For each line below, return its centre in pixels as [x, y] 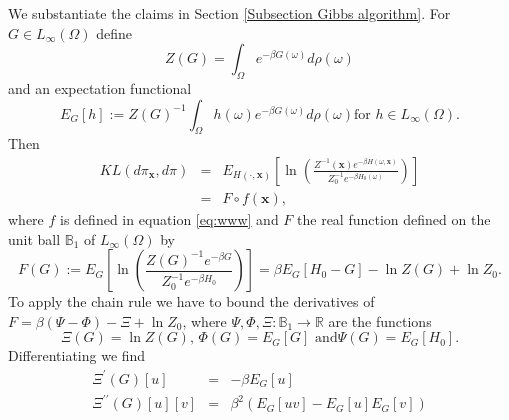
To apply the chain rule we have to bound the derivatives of [191, 301]
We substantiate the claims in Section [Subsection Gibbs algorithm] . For [229, 13]
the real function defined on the [394, 219]
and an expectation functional [100, 87]
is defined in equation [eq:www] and [169, 219]
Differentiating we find [77, 355]
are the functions [380, 320]
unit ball [34, 238]
